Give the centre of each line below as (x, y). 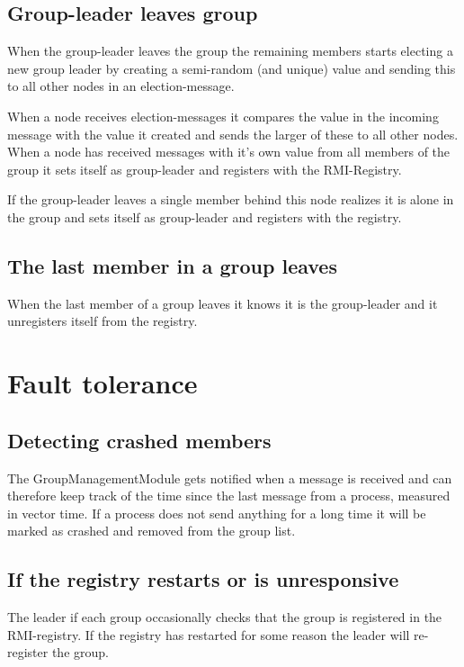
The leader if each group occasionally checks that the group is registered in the (225, 617)
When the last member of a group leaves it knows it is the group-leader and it (223, 303)
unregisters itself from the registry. (103, 321)
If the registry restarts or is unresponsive (203, 579)
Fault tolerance (103, 383)
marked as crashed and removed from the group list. (152, 531)
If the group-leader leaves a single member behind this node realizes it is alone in (231, 199)
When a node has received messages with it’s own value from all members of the (229, 152)
